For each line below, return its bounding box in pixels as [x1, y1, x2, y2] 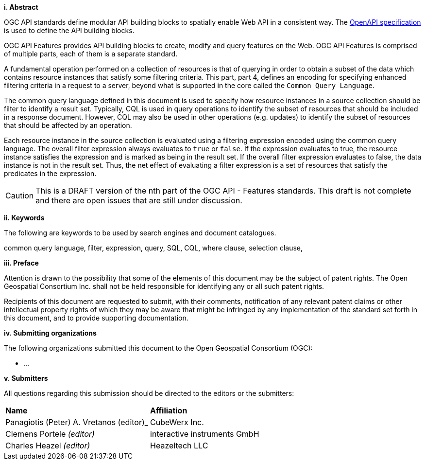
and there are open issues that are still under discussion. [35, 196, 242, 205]
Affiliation [150, 406, 187, 415]
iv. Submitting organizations [4, 329, 97, 337]
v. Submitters [4, 374, 48, 382]
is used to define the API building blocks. [4, 26, 135, 35]
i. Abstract [4, 3, 38, 11]
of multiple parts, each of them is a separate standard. [4, 50, 178, 58]
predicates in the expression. [4, 169, 97, 178]
